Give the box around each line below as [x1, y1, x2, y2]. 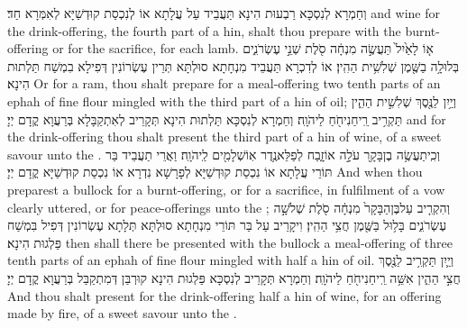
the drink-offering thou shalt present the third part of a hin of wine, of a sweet [7, 127, 442, 146]
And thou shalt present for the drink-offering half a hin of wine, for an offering [7, 286, 442, 305]
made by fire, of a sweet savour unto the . [7, 304, 237, 323]
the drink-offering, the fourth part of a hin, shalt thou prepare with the [7, 21, 401, 40]
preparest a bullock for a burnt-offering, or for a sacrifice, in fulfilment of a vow [7, 179, 445, 198]
